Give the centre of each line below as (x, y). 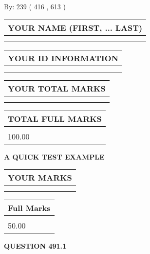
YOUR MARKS (40, 178)
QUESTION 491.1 (35, 246)
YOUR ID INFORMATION (63, 58)
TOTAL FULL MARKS (55, 118)
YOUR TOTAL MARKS (57, 88)
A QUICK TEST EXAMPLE (54, 156)
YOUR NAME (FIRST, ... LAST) (75, 27)
